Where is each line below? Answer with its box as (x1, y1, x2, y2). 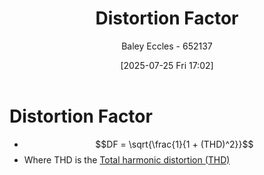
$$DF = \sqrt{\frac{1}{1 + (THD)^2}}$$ (95, 138, 254, 150)
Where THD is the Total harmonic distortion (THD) (23, 153, 231, 166)
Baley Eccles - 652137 (121, 40, 213, 52)
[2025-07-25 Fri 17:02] (120, 59, 214, 71)
